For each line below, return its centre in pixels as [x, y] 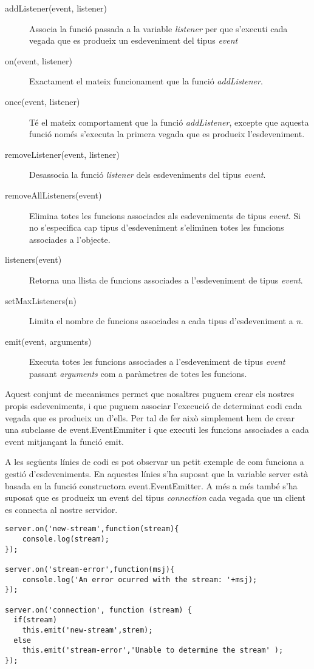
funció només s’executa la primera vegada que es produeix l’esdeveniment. [167, 134]
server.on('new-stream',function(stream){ [92, 529]
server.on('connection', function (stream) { [98, 610]
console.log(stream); [66, 539]
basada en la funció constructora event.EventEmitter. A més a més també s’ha [151, 485]
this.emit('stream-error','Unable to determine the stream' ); [153, 650]
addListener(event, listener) [56, 8]
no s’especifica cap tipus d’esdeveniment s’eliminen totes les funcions [157, 227]
